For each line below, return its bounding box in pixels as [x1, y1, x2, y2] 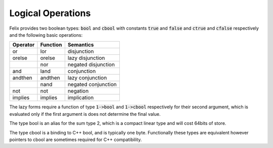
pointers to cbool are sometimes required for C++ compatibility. [9, 136, 142, 142]
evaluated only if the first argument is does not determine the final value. [9, 111, 161, 117]
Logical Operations [9, 8, 91, 19]
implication [67, 94, 94, 101]
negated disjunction [67, 61, 115, 68]
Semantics [67, 41, 94, 48]
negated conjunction [67, 81, 117, 88]
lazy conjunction [67, 75, 107, 82]
